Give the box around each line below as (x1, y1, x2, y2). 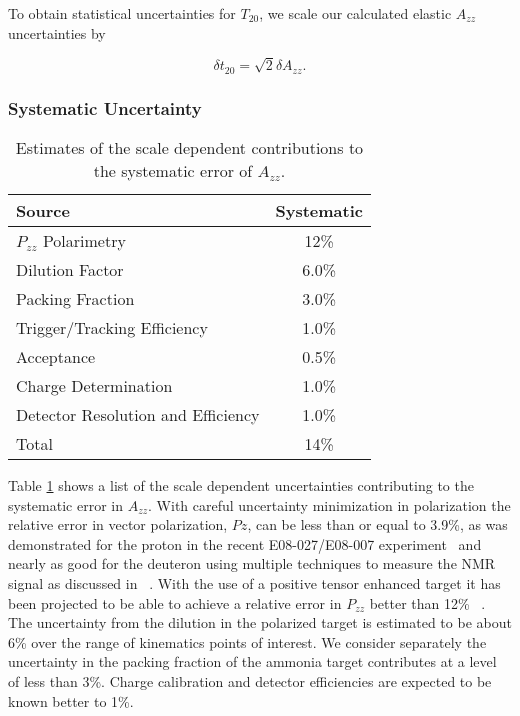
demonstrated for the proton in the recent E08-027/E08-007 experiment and (8, 533, 482, 554)
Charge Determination (16, 374, 173, 398)
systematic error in (8, 494, 123, 515)
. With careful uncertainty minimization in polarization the (148, 494, 511, 515)
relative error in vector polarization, (8, 514, 228, 535)
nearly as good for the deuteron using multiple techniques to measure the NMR (8, 553, 496, 574)
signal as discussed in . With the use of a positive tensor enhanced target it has (8, 572, 501, 593)
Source (16, 199, 70, 223)
